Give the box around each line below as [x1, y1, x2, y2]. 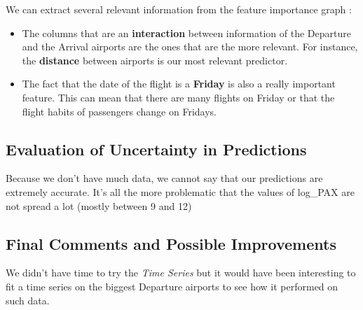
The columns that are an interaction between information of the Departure [22, 25, 351, 40]
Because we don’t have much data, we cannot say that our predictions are [6, 171, 323, 185]
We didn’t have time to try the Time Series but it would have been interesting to [6, 265, 356, 280]
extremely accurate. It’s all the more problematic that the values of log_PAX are [6, 184, 355, 199]
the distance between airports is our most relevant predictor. [22, 52, 288, 67]
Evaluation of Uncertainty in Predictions [6, 138, 307, 160]
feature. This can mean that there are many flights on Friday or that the [22, 90, 335, 104]
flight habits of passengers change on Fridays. [22, 104, 217, 118]
